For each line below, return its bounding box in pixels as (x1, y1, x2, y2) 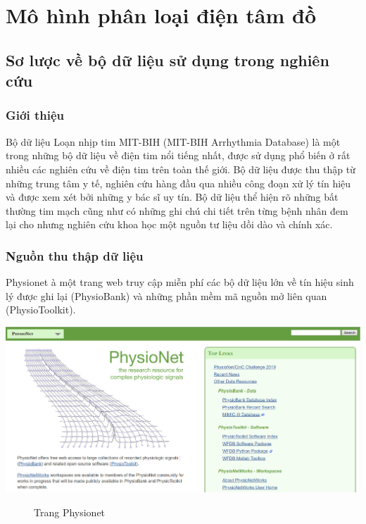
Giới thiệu (6, 106, 64, 124)
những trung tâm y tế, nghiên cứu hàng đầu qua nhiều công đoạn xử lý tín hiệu (6, 175, 351, 190)
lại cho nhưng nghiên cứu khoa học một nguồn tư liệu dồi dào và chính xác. (6, 217, 333, 232)
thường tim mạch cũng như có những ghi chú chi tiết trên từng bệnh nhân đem (6, 203, 348, 218)
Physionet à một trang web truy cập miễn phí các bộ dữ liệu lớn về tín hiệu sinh (6, 275, 354, 289)
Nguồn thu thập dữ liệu (6, 247, 144, 264)
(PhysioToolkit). (6, 302, 76, 317)
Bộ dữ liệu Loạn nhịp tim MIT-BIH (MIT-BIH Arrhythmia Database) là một (6, 134, 341, 149)
